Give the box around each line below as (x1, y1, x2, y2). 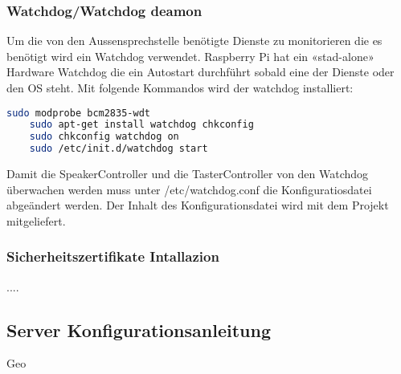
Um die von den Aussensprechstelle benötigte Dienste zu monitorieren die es (6, 32, 383, 49)
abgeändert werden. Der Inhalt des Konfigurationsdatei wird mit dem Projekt (6, 197, 389, 213)
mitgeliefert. (6, 212, 66, 229)
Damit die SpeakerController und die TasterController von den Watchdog (6, 165, 369, 182)
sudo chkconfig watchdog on (29, 131, 179, 143)
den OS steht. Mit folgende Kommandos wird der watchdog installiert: (6, 79, 354, 96)
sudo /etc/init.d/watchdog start (29, 143, 208, 155)
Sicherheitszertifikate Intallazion (6, 246, 219, 266)
